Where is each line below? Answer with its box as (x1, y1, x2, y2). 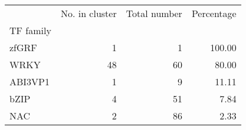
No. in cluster (60, 6, 117, 20)
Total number (126, 6, 182, 20)
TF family (9, 24, 51, 37)
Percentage (191, 6, 237, 20)
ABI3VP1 (9, 75, 50, 88)
